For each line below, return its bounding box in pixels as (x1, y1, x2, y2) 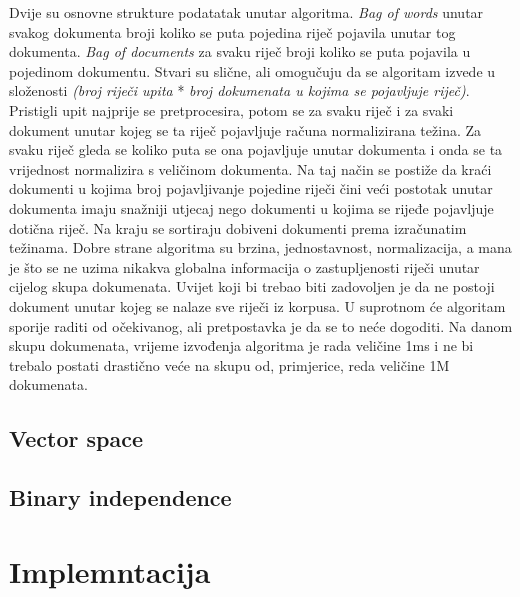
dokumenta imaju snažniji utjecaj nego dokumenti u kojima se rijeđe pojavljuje (9, 197, 494, 218)
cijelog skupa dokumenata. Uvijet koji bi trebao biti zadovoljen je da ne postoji (9, 276, 495, 297)
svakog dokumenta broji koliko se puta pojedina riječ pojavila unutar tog (9, 21, 456, 42)
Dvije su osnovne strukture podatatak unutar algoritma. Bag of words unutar (9, 2, 484, 22)
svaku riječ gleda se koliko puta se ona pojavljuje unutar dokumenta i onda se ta (9, 139, 503, 160)
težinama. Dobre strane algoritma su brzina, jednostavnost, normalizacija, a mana (9, 237, 512, 258)
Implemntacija (9, 550, 211, 591)
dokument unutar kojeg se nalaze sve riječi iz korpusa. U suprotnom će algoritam (9, 295, 506, 316)
